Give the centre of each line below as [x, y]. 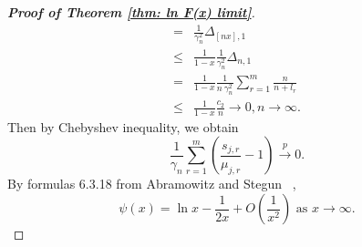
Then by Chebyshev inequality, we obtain [123, 126]
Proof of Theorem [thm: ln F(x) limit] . [131, 12]
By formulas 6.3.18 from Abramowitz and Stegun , [152, 184]
